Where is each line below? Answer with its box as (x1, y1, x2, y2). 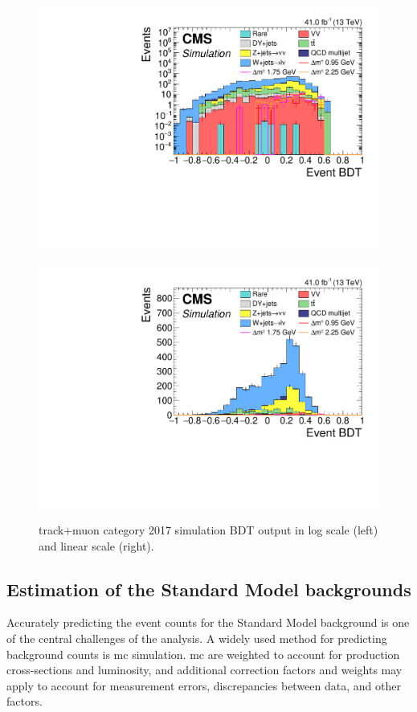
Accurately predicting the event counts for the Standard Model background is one (6, 614, 410, 631)
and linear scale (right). (39, 537, 154, 554)
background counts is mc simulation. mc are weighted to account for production (6, 645, 400, 662)
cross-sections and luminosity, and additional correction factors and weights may (6, 661, 403, 678)
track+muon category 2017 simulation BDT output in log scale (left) (39, 522, 378, 538)
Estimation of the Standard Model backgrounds (6, 576, 411, 601)
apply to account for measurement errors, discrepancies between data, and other (6, 677, 401, 694)
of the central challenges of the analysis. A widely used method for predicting (6, 630, 387, 647)
